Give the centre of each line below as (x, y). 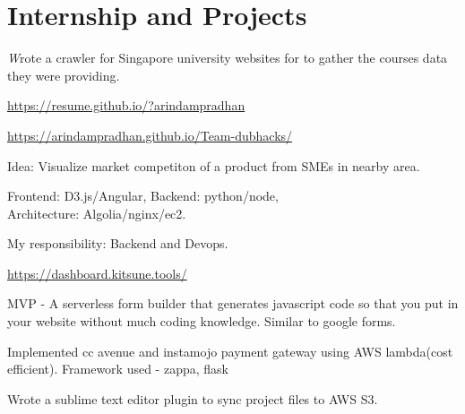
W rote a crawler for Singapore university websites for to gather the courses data (228, 58)
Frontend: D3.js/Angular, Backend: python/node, (143, 196)
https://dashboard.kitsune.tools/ (97, 273)
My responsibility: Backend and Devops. (118, 243)
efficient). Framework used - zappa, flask (118, 369)
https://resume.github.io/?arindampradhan (126, 105)
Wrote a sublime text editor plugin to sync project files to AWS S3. (193, 398)
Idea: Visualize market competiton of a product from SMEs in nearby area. (214, 165)
